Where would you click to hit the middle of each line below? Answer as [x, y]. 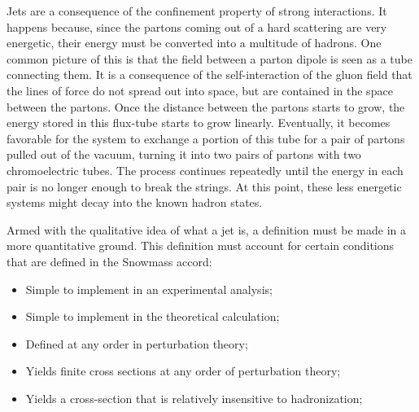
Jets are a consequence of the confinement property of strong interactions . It [197, 11]
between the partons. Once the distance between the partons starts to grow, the [206, 106]
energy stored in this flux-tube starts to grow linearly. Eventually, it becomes [199, 123]
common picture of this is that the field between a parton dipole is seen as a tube [209, 58]
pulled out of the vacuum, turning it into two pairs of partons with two [184, 154]
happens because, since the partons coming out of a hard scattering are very [197, 26]
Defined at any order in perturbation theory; [137, 343]
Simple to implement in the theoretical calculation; [153, 316]
